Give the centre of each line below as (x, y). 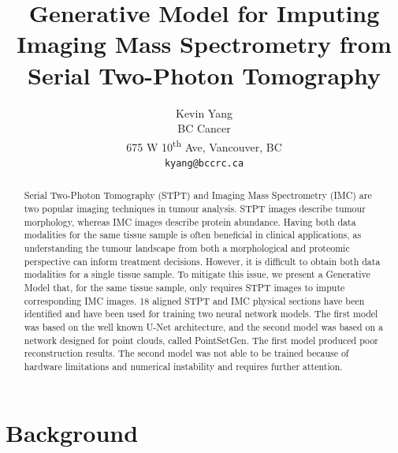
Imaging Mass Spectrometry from (204, 44)
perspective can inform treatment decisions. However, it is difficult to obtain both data (202, 261)
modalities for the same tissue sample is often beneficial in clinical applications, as (193, 235)
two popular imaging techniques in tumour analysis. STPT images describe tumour (195, 209)
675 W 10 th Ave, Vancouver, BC (204, 145)
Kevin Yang (204, 112)
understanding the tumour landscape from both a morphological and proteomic (187, 248)
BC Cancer (204, 128)
